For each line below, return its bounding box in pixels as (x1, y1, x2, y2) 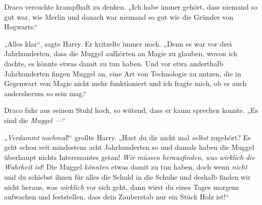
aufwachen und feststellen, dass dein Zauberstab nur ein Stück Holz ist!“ (4, 191, 229, 202)
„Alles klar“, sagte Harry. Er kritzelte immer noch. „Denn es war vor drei (4, 38, 232, 49)
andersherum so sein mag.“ (4, 88, 87, 98)
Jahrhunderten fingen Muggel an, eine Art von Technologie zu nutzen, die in (4, 68, 241, 78)
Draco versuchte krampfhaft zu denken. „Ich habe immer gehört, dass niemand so (4, 2, 258, 12)
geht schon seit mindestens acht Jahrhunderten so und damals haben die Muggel (4, 142, 254, 152)
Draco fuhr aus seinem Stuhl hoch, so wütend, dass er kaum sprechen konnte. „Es (4, 105, 258, 115)
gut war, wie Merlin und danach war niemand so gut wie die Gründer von (4, 11, 234, 22)
